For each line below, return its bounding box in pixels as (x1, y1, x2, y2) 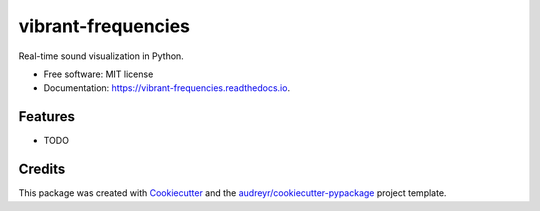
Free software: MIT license (43, 68, 154, 80)
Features (18, 108, 75, 125)
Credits (18, 161, 66, 178)
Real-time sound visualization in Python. (18, 50, 184, 62)
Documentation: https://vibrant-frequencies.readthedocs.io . (43, 82, 290, 94)
